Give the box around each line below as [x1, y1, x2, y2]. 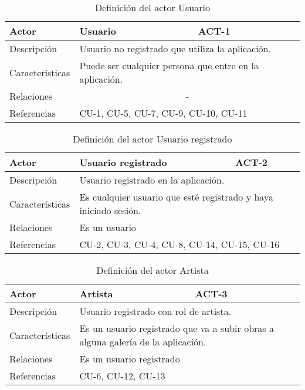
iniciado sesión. [79, 204, 141, 217]
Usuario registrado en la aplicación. [79, 173, 225, 186]
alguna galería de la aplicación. [79, 335, 206, 348]
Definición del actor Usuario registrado [73, 132, 232, 145]
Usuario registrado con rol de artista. [79, 304, 232, 318]
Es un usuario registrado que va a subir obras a [79, 321, 274, 335]
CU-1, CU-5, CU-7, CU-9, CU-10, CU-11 [79, 106, 248, 120]
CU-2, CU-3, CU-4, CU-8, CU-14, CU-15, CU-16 [79, 238, 280, 251]
